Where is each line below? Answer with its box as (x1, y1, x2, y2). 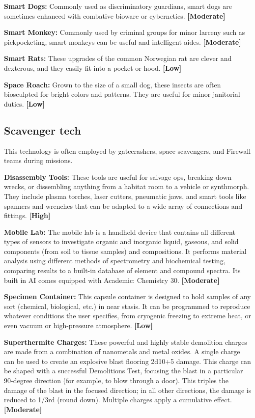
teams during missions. (4, 155, 73, 166)
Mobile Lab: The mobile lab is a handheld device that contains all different (4, 226, 235, 237)
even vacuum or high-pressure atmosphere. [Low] (4, 320, 153, 331)
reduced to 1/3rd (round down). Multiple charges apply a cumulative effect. (4, 394, 232, 405)
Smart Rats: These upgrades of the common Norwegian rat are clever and (4, 53, 232, 63)
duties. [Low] (4, 98, 45, 109)
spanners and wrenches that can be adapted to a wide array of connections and (4, 200, 243, 211)
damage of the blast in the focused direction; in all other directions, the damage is (4, 385, 252, 395)
